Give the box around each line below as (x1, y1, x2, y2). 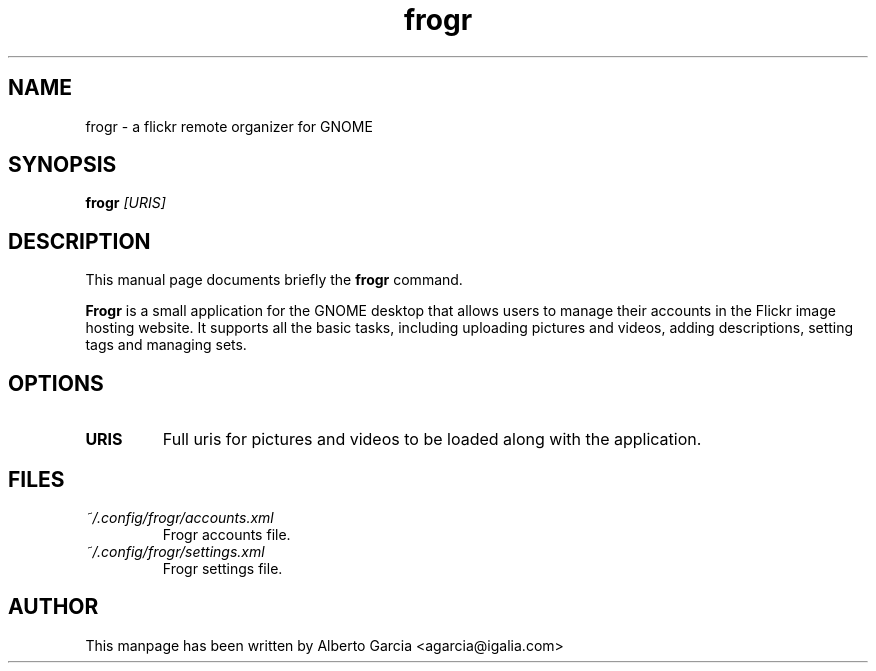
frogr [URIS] (85, 194, 166, 212)
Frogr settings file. (162, 559, 283, 577)
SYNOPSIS (8, 152, 117, 178)
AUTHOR (8, 594, 99, 620)
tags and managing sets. (85, 336, 247, 354)
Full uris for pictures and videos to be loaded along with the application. (162, 429, 702, 450)
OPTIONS (8, 370, 104, 396)
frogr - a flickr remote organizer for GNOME (85, 117, 373, 135)
